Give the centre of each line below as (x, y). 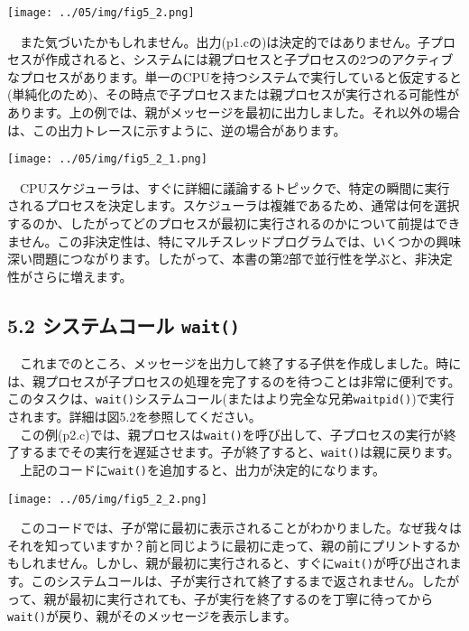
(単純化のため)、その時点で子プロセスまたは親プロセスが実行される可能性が (233, 94)
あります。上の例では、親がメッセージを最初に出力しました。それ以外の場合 (234, 112)
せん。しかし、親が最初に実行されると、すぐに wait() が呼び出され (253, 563)
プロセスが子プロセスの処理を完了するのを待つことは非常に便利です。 (253, 380)
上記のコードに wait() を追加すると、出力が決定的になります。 (202, 469)
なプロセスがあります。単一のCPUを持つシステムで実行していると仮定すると (234, 76)
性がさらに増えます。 (70, 276)
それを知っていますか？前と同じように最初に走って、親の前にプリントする (227, 545)
